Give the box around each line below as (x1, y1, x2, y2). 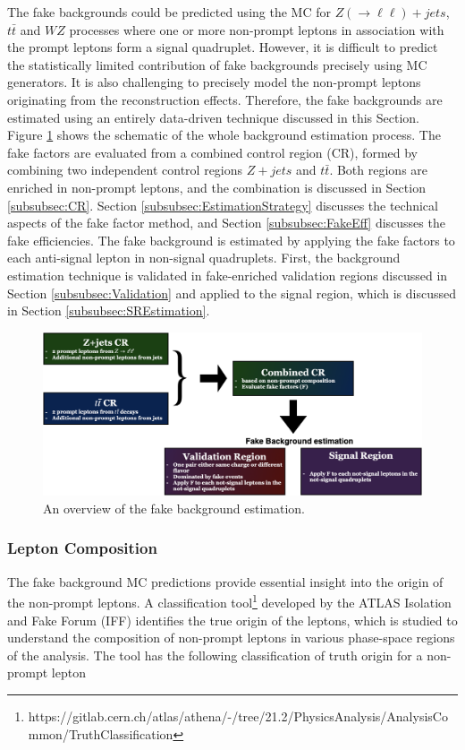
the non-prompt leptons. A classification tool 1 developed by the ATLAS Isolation (7, 591, 452, 611)
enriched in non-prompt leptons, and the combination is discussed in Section (7, 177, 426, 196)
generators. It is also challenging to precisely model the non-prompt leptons (7, 73, 421, 91)
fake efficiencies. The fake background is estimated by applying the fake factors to (7, 230, 455, 249)
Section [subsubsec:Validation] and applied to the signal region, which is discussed (7, 283, 456, 302)
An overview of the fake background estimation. (43, 498, 305, 517)
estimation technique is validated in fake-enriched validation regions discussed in (7, 265, 448, 284)
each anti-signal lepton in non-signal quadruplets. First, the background (7, 248, 401, 267)
